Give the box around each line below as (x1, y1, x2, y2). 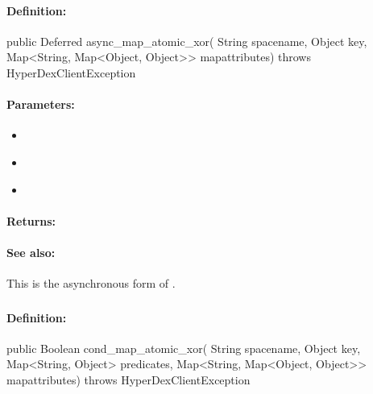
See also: (6, 243, 56, 260)
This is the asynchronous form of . (6, 275, 176, 292)
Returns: (6, 212, 56, 229)
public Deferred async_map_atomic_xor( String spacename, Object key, (6, 32, 367, 49)
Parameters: (6, 96, 75, 113)
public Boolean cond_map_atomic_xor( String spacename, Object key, (6, 339, 361, 356)
